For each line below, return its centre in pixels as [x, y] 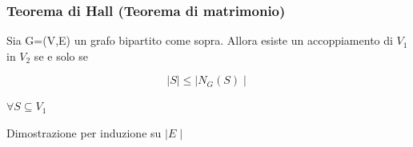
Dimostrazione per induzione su [84, 133]
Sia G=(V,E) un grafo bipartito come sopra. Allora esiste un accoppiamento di [200, 40]
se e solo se [61, 56]
